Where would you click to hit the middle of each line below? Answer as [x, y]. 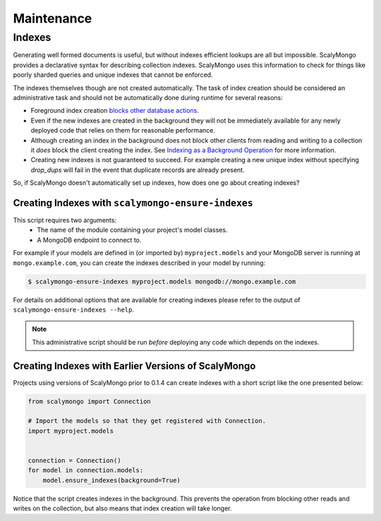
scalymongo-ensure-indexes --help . [73, 309]
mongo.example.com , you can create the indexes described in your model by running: [139, 263]
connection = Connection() [74, 460]
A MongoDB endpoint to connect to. [89, 240]
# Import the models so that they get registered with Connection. [147, 421]
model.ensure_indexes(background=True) [112, 480]
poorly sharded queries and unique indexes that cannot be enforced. [113, 75]
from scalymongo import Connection [89, 401]
